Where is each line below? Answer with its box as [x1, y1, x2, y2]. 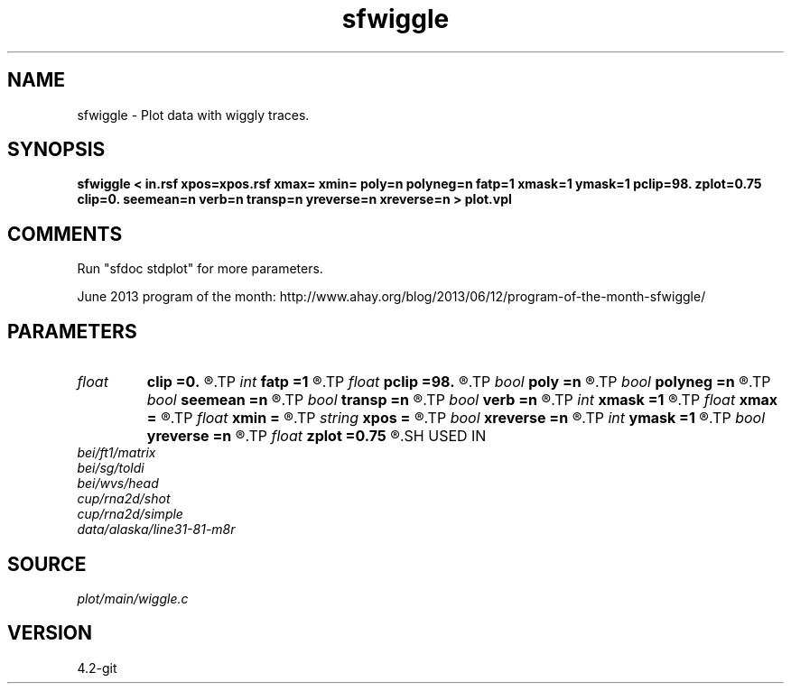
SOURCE [7, 552, 87, 576]
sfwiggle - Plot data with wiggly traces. [77, 106, 310, 123]
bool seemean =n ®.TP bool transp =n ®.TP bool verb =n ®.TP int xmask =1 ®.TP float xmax [146, 391, 778, 410]
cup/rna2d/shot [77, 491, 171, 507]
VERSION [7, 622, 93, 645]
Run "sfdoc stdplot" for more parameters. [77, 261, 323, 277]
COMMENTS [7, 222, 123, 245]
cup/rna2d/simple [77, 506, 183, 522]
